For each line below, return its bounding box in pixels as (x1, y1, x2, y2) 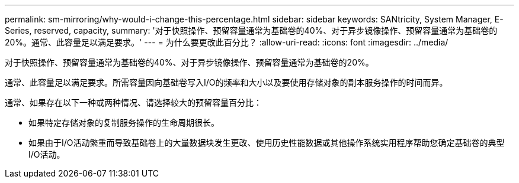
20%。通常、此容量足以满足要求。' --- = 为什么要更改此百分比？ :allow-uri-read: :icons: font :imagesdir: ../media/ (5, 37, 448, 47)
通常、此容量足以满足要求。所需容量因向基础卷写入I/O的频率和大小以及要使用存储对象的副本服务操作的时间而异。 (5, 77, 448, 87)
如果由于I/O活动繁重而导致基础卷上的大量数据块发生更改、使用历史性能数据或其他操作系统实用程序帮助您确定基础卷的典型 (28, 138, 505, 148)
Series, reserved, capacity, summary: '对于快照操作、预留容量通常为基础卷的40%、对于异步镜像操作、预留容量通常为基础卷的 (5, 25, 498, 35)
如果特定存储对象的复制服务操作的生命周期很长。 (28, 117, 219, 128)
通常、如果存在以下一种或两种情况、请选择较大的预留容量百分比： (5, 97, 262, 107)
